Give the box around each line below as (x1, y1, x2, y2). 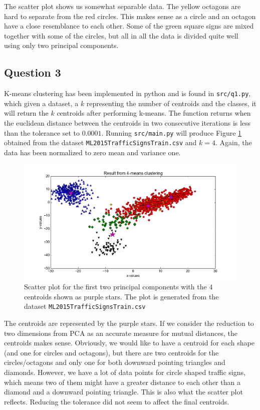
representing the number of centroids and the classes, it (86, 98, 256, 108)
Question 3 (4, 65, 61, 80)
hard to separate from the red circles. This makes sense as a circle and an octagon (4, 11, 256, 21)
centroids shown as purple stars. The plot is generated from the (24, 291, 219, 301)
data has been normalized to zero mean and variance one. (4, 147, 181, 157)
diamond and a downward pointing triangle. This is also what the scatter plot (4, 386, 243, 397)
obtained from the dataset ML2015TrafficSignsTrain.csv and (4, 137, 197, 148)
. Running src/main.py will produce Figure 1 (101, 127, 242, 138)
